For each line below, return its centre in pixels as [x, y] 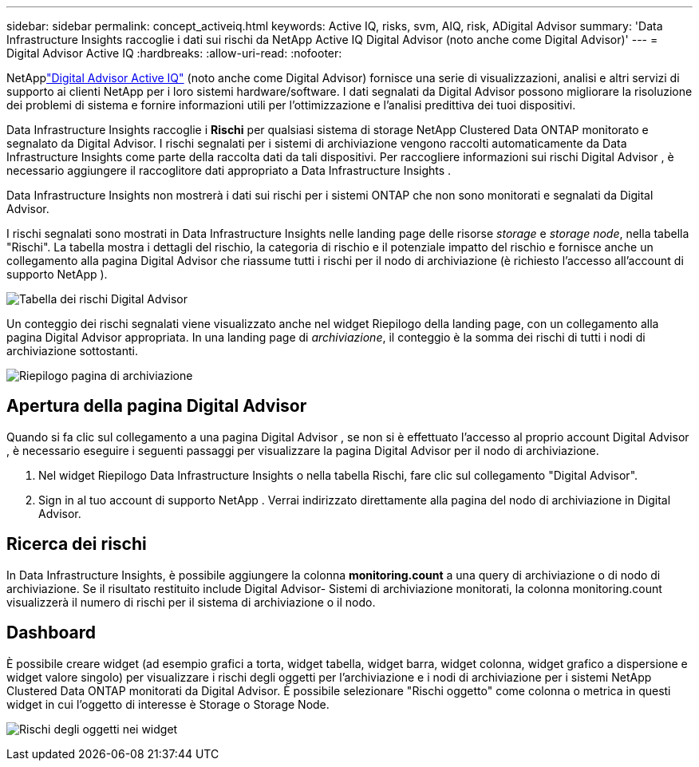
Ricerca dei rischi [77, 544]
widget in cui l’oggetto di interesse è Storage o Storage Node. [168, 704]
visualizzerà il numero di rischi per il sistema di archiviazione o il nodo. [191, 602]
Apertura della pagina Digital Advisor [157, 406]
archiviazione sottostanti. [72, 351]
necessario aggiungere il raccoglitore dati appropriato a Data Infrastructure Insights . [229, 170]
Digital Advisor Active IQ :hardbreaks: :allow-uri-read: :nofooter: [174, 53]
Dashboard [51, 633]
